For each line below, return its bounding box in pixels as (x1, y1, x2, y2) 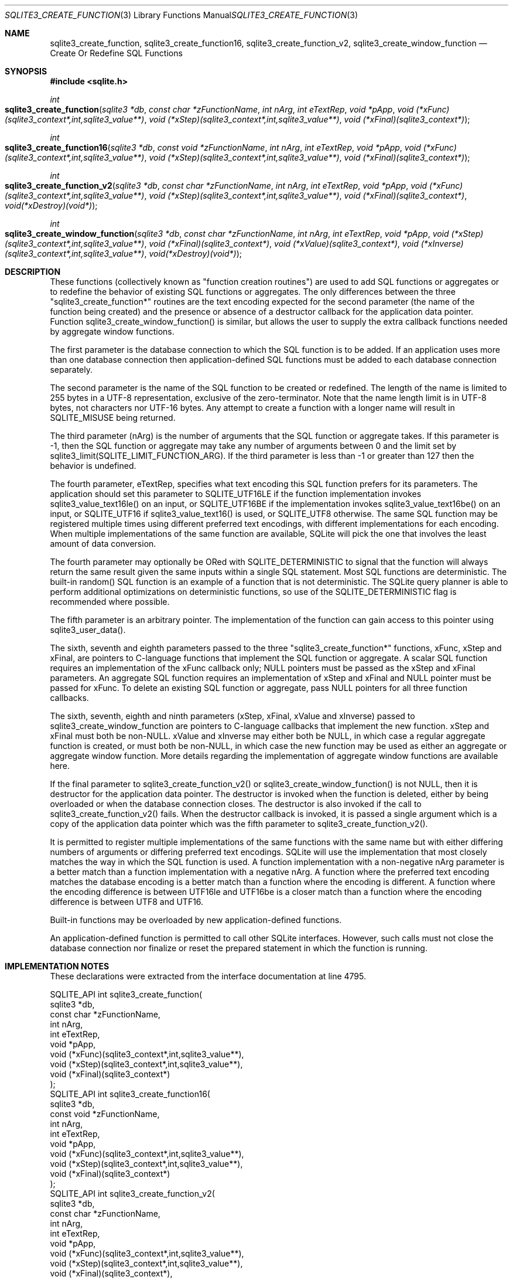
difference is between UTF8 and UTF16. (50, 897, 204, 907)
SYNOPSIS (5, 66, 47, 76)
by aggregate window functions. (50, 326, 175, 336)
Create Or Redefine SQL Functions (50, 48, 183, 58)
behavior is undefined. (50, 461, 136, 471)
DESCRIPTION (5, 267, 61, 277)
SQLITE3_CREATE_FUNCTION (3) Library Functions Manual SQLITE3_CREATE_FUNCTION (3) (5, 10, 358, 20)
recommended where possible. (50, 597, 170, 607)
